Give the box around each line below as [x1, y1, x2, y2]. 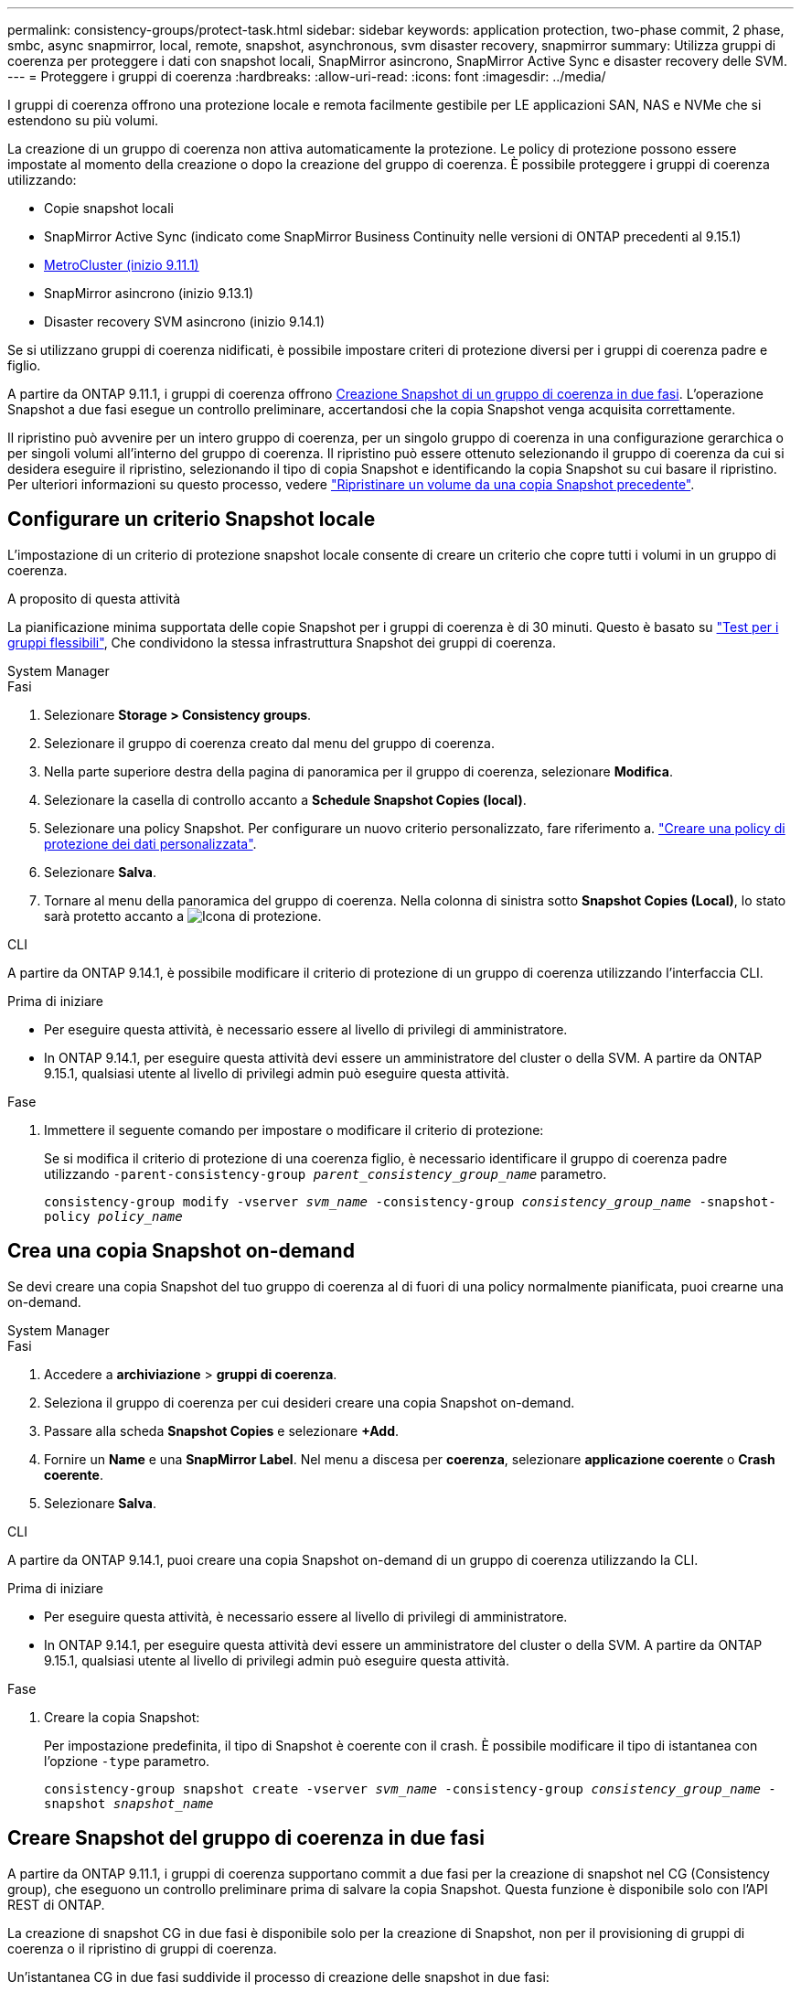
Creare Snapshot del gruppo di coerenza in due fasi [7, 1826, 485, 1850]
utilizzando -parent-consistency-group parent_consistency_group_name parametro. [44, 1165, 607, 1182]
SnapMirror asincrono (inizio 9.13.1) [44, 285, 254, 301]
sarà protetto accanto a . [44, 907, 322, 924]
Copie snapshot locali [44, 200, 174, 216]
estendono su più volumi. [7, 112, 159, 128]
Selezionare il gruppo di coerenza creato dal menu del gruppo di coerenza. [44, 734, 495, 751]
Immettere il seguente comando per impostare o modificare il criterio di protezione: [44, 1121, 544, 1138]
